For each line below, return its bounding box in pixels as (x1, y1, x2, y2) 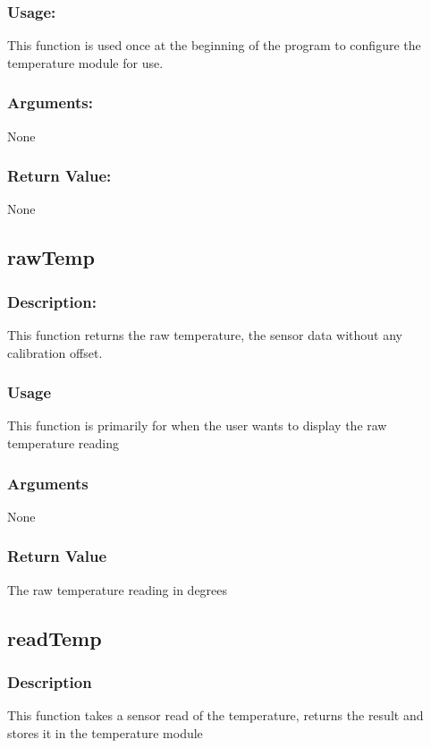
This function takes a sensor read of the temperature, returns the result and (7, 706, 424, 725)
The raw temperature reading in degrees (7, 580, 228, 599)
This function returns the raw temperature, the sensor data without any (7, 326, 402, 344)
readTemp (7, 624, 102, 651)
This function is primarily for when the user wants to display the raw (7, 416, 387, 435)
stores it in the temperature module (7, 723, 203, 742)
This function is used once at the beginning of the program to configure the (7, 36, 421, 55)
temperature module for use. (7, 53, 164, 72)
